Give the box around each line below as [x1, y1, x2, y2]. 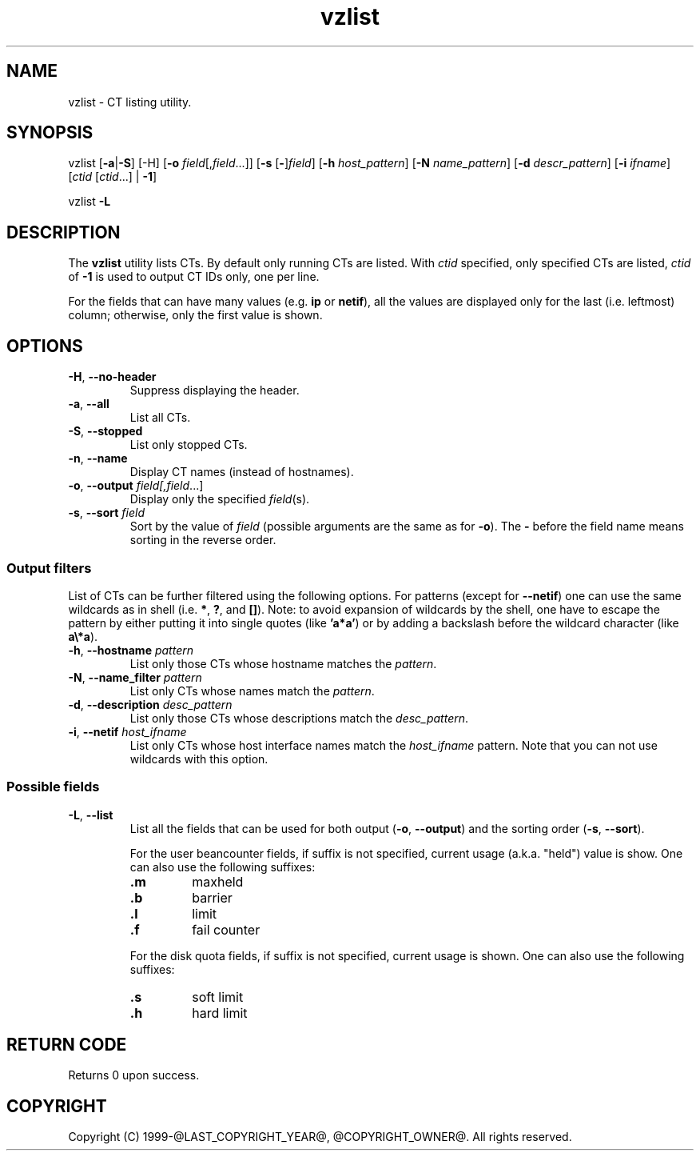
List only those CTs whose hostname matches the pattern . [129, 656, 437, 671]
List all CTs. [129, 410, 191, 425]
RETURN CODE [6, 1035, 127, 1055]
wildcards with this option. [129, 751, 268, 766]
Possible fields [6, 779, 100, 795]
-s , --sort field [68, 506, 145, 520]
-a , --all [68, 397, 109, 411]
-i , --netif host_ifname [68, 724, 187, 739]
